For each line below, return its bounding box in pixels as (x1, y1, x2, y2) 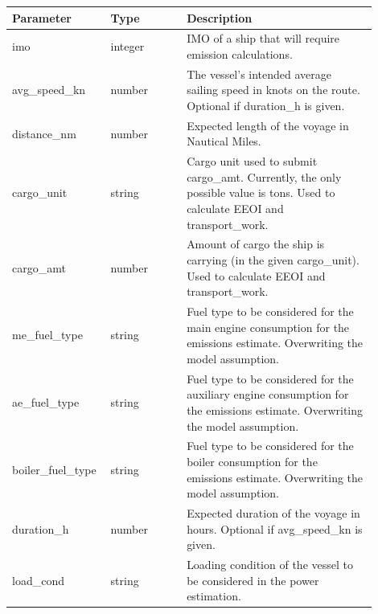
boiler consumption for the (187, 452, 318, 469)
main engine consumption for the (187, 318, 350, 335)
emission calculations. (187, 45, 293, 62)
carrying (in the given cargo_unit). (187, 252, 360, 268)
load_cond (12, 571, 64, 588)
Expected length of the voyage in (187, 117, 349, 133)
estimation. (187, 587, 241, 604)
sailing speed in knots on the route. (187, 81, 360, 98)
